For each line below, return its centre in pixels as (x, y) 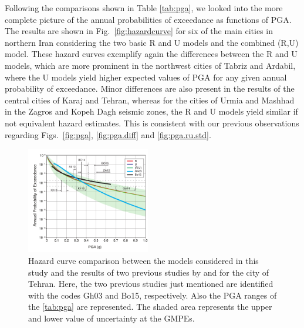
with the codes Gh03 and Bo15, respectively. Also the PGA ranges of (153, 295)
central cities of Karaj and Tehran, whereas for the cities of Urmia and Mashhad (150, 100)
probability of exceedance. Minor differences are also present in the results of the (150, 88)
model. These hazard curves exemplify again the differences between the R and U (151, 54)
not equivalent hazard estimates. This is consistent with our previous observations (152, 123)
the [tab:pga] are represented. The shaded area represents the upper (150, 307)
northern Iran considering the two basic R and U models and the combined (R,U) (152, 42)
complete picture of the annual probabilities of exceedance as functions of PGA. (148, 19)
